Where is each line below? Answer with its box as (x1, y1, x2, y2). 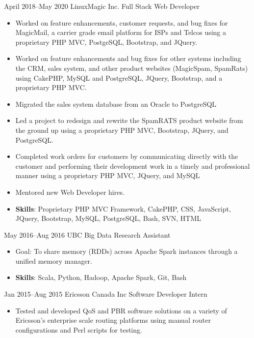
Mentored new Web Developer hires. (15, 186, 125, 197)
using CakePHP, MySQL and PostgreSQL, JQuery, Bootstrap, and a (15, 72, 223, 83)
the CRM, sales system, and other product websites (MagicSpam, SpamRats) (15, 62, 248, 73)
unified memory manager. (15, 255, 92, 266)
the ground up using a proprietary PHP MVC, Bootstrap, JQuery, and (15, 124, 229, 135)
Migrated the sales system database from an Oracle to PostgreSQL (15, 98, 217, 109)
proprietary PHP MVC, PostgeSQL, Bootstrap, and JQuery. (15, 36, 198, 47)
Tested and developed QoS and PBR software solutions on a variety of (15, 305, 227, 315)
